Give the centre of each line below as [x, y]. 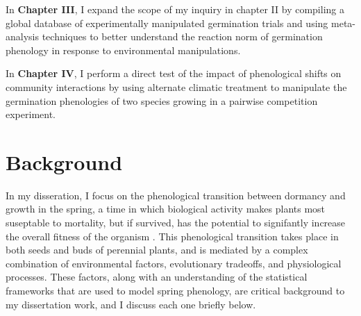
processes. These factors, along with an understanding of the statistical [157, 277]
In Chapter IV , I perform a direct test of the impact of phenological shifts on [174, 73]
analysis [22, 36]
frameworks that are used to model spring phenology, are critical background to [175, 291]
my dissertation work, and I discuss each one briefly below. [131, 304]
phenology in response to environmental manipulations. [123, 50]
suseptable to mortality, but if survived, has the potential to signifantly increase [176, 223]
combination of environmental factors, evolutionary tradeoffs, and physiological [174, 263]
